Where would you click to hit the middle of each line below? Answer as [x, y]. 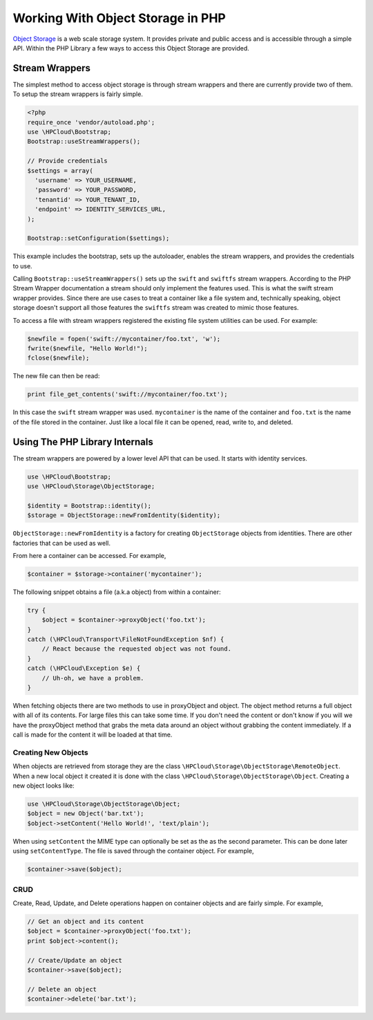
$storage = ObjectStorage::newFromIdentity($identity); [124, 516]
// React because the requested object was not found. [136, 649]
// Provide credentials [68, 161]
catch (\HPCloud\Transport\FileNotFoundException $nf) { [126, 639]
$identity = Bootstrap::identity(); [89, 506]
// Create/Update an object [75, 960]
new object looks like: [44, 786]
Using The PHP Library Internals [83, 442]
